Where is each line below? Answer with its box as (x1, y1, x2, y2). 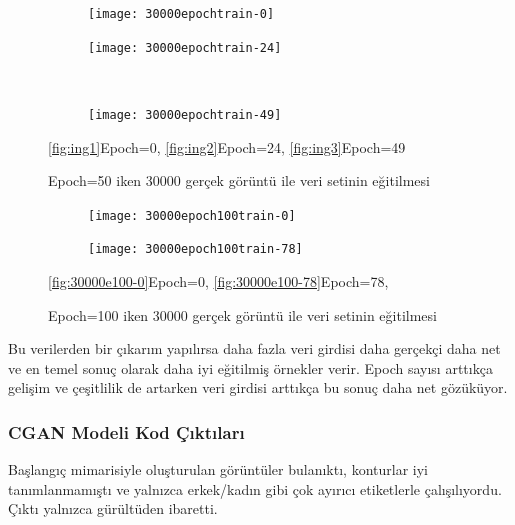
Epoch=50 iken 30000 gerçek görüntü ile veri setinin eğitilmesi (48, 170, 430, 191)
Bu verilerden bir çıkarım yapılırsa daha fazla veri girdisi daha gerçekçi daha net (8, 338, 501, 359)
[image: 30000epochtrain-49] (88, 107, 282, 122)
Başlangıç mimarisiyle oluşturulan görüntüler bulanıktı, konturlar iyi (8, 459, 428, 480)
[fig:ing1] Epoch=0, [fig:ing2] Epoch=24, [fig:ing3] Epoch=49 (48, 136, 406, 157)
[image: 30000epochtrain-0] (88, 7, 275, 21)
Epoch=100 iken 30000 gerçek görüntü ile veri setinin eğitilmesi (48, 304, 437, 325)
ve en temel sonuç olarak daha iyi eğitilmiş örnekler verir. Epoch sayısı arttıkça (8, 357, 493, 378)
